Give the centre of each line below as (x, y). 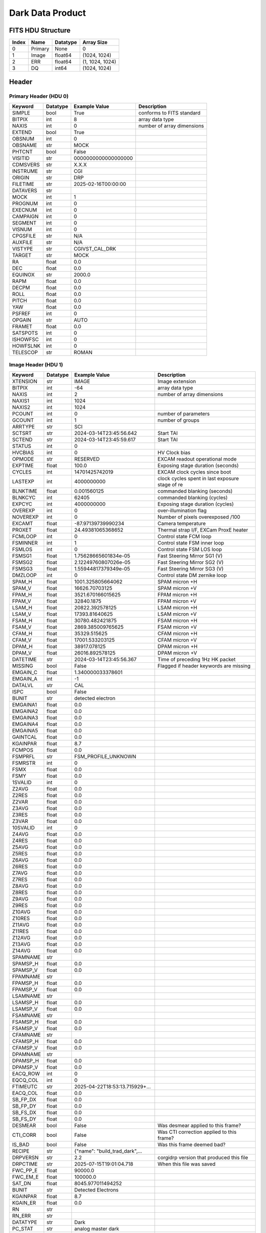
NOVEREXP (25, 517)
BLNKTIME (25, 491)
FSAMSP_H (25, 1022)
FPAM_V (22, 601)
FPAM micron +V (177, 601)
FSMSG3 (22, 569)
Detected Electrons (97, 1190)
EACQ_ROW (26, 1074)
